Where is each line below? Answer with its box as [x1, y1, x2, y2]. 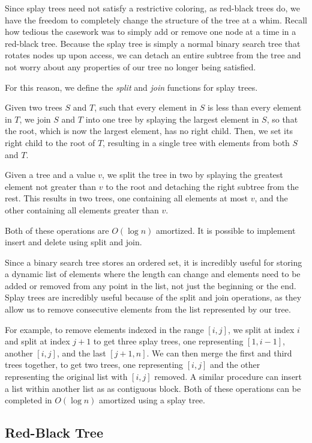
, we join [19, 112, 51, 125]
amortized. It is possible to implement [156, 224, 296, 236]
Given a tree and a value [5, 168, 95, 181]
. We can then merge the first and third [146, 346, 292, 359]
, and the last [56, 346, 106, 359]
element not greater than [5, 180, 97, 192]
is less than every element [207, 101, 302, 114]
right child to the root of [5, 136, 95, 148]
